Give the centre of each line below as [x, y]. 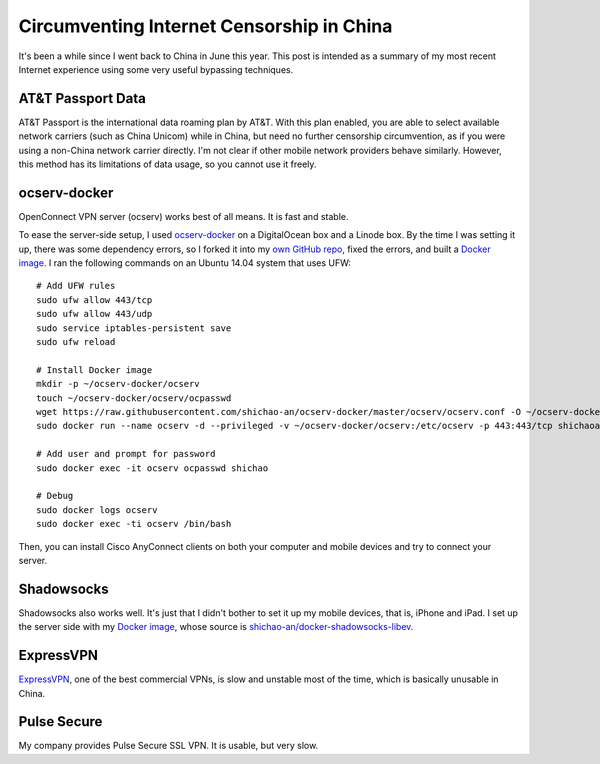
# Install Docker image [94, 369]
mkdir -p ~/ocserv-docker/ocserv [118, 384]
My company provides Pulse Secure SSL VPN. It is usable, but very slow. [168, 746]
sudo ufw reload [76, 342]
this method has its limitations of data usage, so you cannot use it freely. [167, 164]
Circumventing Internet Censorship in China [205, 26]
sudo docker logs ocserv [97, 509]
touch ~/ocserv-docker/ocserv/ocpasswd [134, 398]
